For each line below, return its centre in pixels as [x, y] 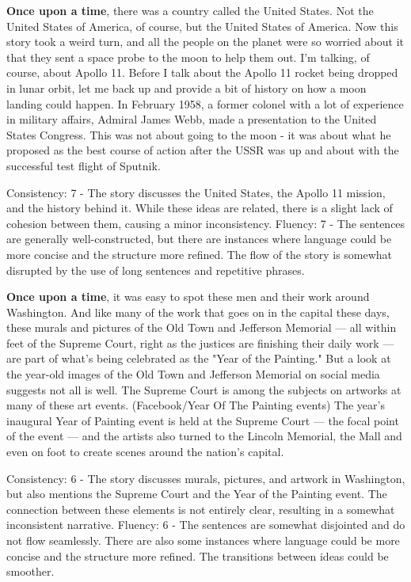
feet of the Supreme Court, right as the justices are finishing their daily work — [200, 342]
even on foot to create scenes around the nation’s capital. [145, 452]
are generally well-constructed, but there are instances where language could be [199, 239]
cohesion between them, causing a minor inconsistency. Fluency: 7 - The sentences [206, 223]
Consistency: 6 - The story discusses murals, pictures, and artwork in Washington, [206, 478]
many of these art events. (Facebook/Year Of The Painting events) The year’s [196, 405]
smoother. [30, 571]
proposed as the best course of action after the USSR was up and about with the [203, 150]
